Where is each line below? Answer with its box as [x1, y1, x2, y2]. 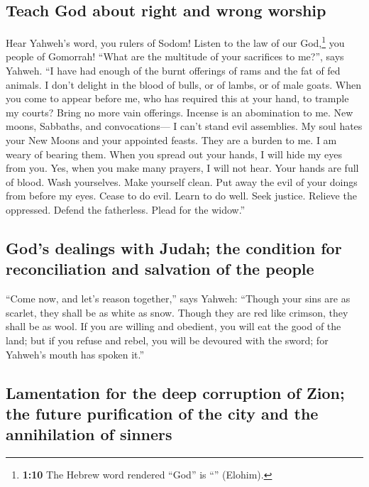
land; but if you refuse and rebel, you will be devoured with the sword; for [6, 332, 329, 347]
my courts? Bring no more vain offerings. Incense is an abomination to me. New [6, 104, 353, 119]
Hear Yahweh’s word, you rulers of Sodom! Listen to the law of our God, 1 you [6, 33, 345, 50]
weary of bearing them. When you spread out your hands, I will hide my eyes [6, 146, 343, 161]
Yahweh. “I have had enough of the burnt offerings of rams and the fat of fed [6, 63, 341, 78]
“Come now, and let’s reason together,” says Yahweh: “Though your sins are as [6, 291, 351, 306]
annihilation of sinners [6, 423, 172, 445]
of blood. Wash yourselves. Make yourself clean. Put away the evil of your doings [6, 174, 358, 189]
